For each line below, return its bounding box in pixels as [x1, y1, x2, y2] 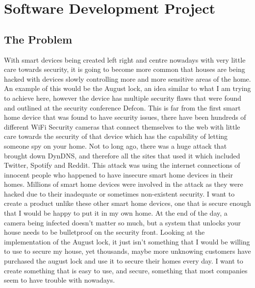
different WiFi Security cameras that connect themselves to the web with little [4, 121, 240, 132]
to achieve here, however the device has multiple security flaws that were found [4, 92, 242, 103]
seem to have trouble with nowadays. [4, 275, 115, 285]
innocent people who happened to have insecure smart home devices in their [4, 169, 233, 179]
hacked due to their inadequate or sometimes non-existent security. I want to [4, 188, 235, 199]
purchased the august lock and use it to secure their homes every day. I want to [4, 256, 243, 266]
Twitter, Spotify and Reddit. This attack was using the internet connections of [4, 160, 240, 170]
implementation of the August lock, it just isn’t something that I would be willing [4, 236, 250, 246]
